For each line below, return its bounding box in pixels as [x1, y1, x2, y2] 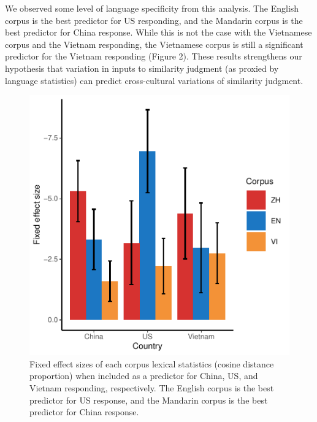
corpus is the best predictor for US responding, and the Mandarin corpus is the [5, 13, 303, 26]
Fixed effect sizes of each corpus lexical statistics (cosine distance [29, 357, 274, 370]
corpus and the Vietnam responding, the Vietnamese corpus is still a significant [5, 37, 304, 50]
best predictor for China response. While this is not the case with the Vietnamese [5, 26, 312, 39]
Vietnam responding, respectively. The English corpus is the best [29, 381, 274, 394]
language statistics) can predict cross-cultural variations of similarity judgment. [5, 74, 304, 86]
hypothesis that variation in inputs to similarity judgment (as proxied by [5, 61, 279, 74]
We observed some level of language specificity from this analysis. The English [5, 2, 299, 14]
